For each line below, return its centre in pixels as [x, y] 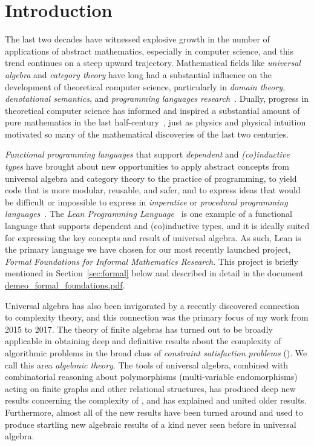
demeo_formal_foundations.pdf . [65, 285]
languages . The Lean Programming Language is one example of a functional [149, 214]
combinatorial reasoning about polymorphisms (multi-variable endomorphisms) [151, 377]
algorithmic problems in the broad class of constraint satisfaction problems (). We [156, 352]
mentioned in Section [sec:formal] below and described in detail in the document [154, 273]
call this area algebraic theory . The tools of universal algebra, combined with [147, 364]
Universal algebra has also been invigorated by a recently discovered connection [152, 305]
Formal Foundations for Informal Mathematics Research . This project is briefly [152, 261]
